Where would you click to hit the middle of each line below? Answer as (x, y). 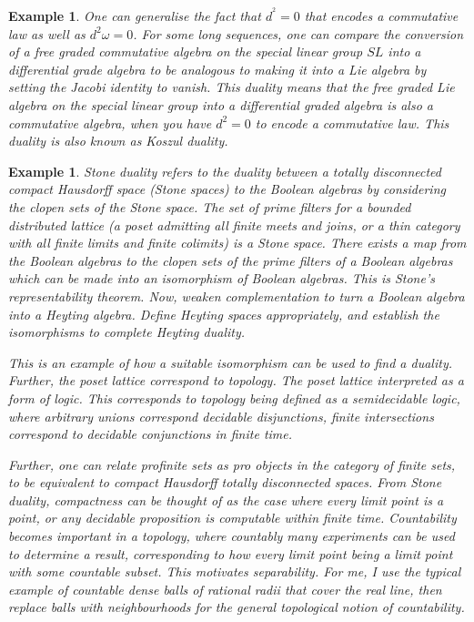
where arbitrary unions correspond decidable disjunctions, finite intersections (221, 416)
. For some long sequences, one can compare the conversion (298, 33)
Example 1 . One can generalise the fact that (135, 16)
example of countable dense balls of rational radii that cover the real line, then (225, 589)
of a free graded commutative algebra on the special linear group (186, 51)
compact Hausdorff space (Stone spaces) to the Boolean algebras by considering (227, 189)
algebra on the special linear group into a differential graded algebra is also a (221, 105)
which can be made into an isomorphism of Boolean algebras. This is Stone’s (222, 278)
